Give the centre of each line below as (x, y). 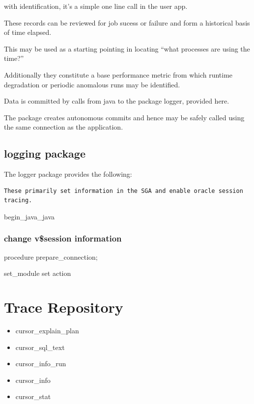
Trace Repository (64, 307)
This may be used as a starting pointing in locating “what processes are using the (127, 48)
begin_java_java (29, 216)
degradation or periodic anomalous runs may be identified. (92, 84)
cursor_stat (33, 396)
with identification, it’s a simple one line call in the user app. (96, 6)
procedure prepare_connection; (51, 256)
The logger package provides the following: (68, 174)
